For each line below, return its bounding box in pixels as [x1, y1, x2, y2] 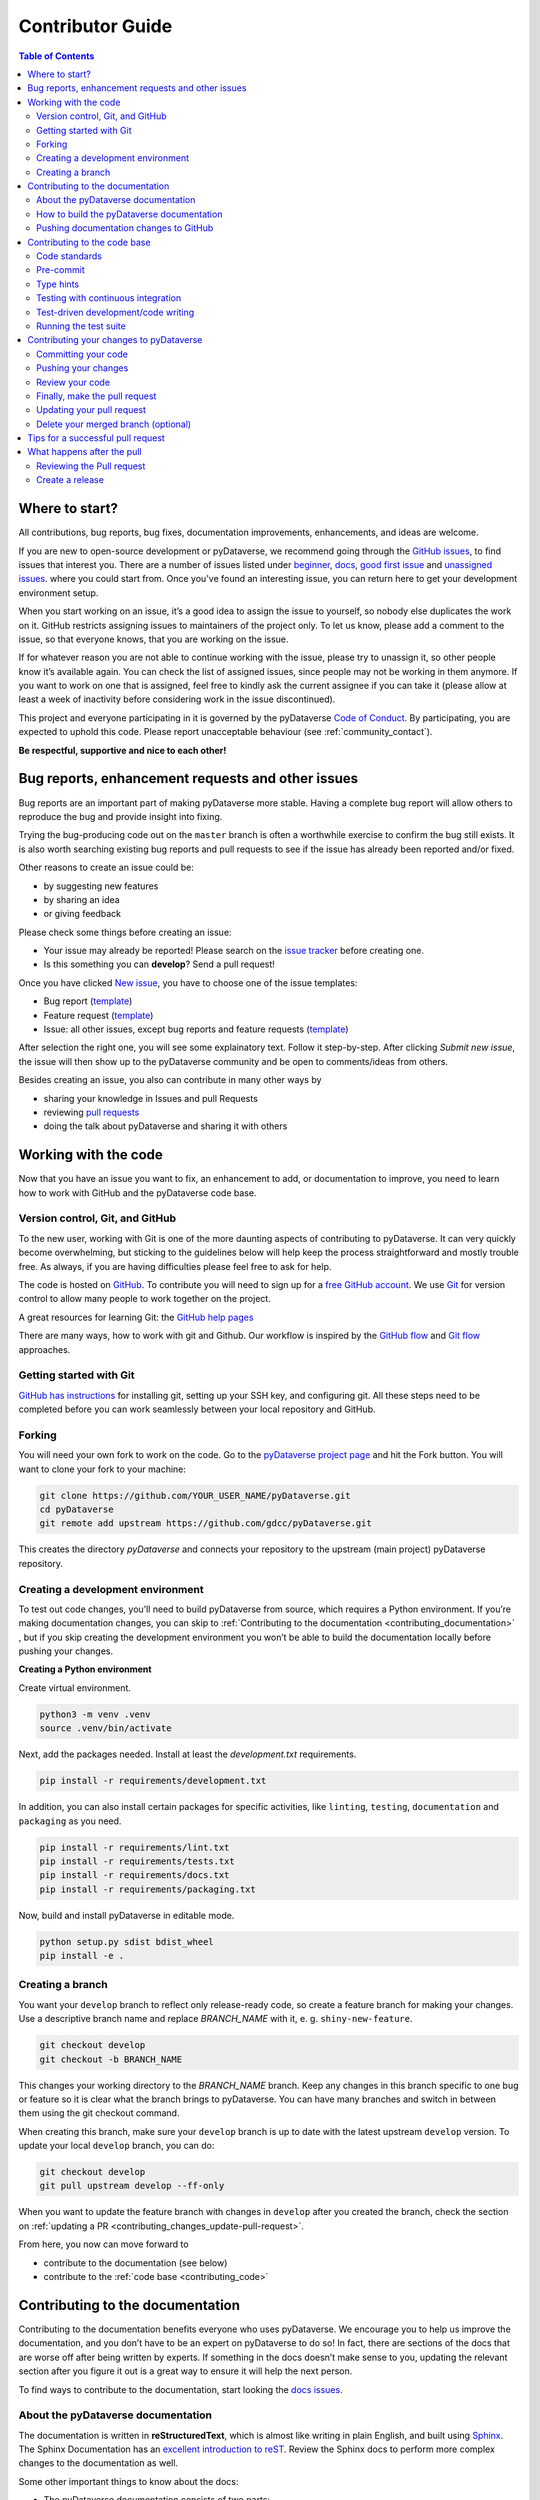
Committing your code [36, 348, 129, 360]
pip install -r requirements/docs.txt [39, 1870, 230, 1881]
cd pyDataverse [39, 1503, 114, 1515]
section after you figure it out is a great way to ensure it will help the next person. [18, 2365, 353, 2377]
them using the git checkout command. [18, 2107, 180, 2119]
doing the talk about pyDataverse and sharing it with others [43, 1120, 288, 1132]
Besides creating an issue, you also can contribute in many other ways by [18, 1074, 322, 1086]
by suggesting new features [43, 880, 159, 892]
